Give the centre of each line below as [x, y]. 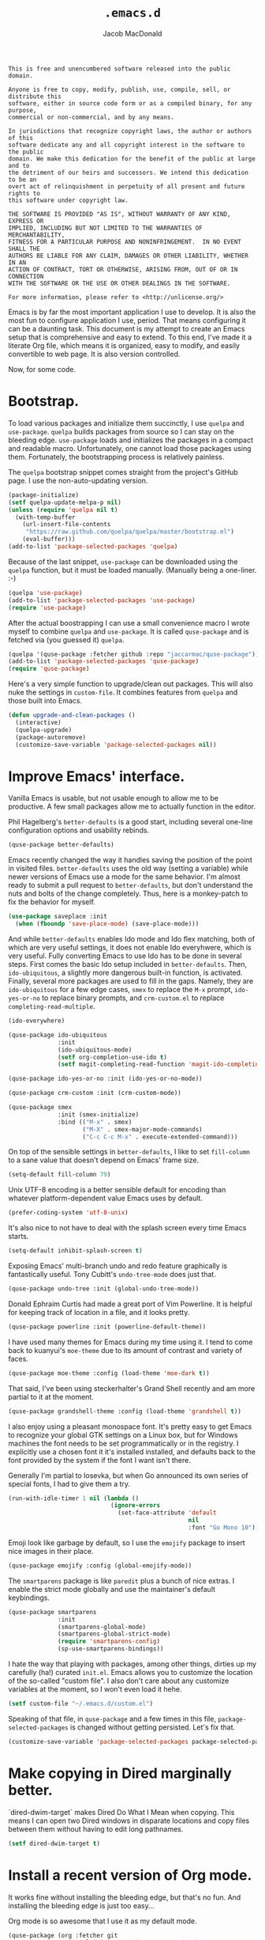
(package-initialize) [44, 495]
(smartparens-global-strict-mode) [114, 1634]
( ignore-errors [135, 1506]
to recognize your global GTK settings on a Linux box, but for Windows [123, 1434]
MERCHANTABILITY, [37, 235]
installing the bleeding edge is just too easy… [81, 1905]
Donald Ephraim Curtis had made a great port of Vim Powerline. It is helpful [130, 1304]
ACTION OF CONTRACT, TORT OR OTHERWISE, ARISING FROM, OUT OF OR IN [123, 269]
